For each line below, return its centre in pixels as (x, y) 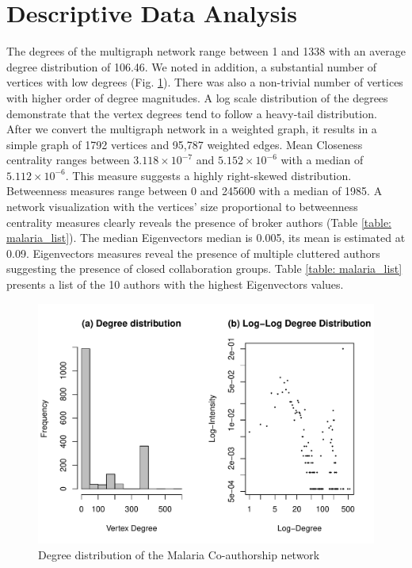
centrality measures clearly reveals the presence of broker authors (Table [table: (199, 222)
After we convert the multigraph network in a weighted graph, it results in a (192, 129)
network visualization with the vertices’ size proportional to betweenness (182, 207)
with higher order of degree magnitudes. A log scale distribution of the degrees (197, 97)
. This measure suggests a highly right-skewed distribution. (208, 175)
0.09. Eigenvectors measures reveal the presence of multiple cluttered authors (193, 253)
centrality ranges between (68, 160)
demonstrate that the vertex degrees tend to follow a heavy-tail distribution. (192, 113)
